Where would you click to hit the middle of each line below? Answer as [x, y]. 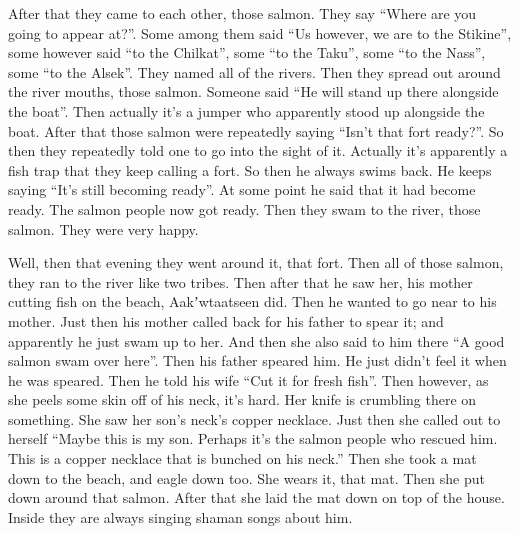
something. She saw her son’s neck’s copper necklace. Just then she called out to [254, 418]
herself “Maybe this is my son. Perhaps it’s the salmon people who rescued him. [253, 438]
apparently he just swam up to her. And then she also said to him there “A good [256, 340]
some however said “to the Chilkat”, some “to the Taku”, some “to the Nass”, [247, 52]
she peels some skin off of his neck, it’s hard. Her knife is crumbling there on [242, 399]
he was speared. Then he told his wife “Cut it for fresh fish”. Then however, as [248, 379]
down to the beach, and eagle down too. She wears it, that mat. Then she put [246, 477]
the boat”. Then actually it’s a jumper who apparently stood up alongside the [246, 110]
